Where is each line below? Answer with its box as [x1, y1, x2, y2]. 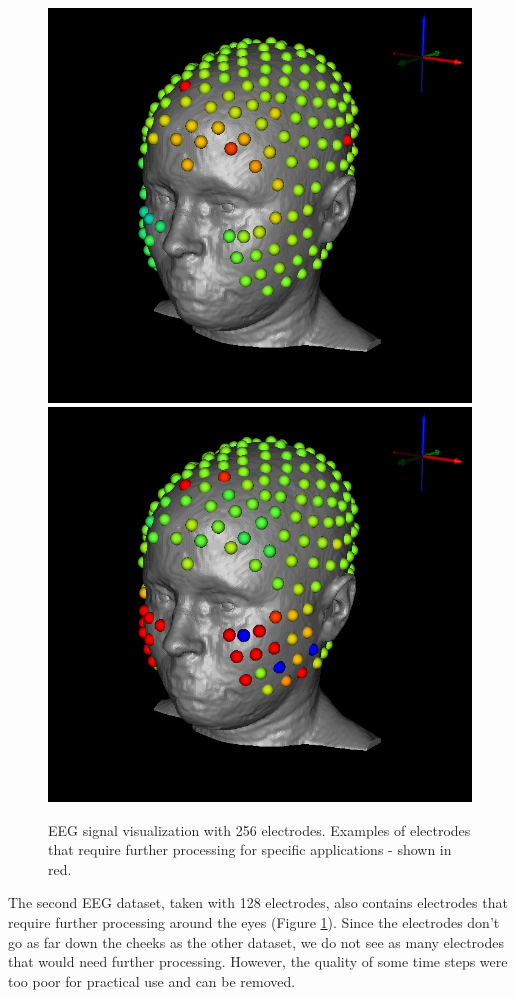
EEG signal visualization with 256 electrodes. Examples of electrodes [48, 819, 471, 840]
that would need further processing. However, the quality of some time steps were [8, 951, 508, 972]
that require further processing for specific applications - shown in [48, 839, 452, 860]
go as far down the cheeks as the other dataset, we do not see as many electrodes [8, 931, 504, 952]
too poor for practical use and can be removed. [8, 970, 296, 991]
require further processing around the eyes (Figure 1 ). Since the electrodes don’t [8, 912, 500, 933]
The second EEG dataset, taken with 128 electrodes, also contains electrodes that [8, 892, 508, 913]
